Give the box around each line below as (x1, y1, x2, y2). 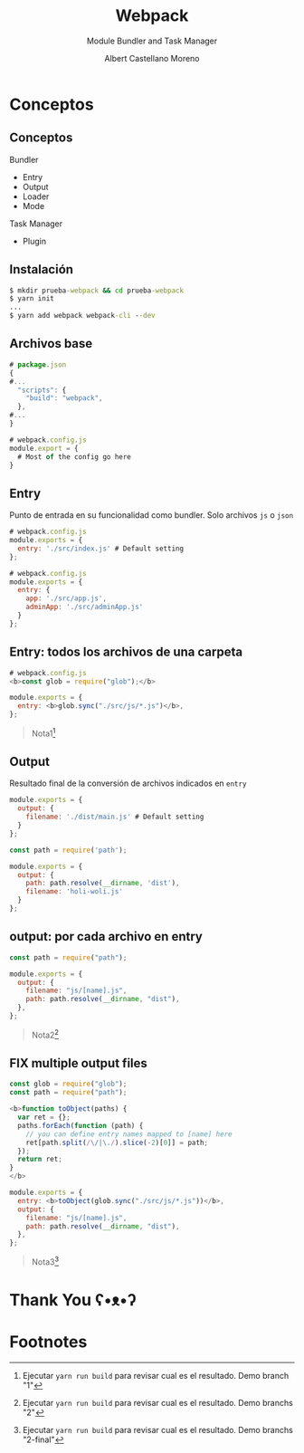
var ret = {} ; (17, 1113, 71, 1122)
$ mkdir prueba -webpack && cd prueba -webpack (9, 286, 184, 295)
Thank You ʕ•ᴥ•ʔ (9, 1289, 138, 1310)
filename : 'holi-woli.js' (25, 887, 124, 896)
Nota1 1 (31, 726, 56, 739)
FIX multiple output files (9, 1056, 147, 1071)
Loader (22, 191, 50, 202)
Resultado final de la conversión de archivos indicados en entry (9, 778, 247, 789)
